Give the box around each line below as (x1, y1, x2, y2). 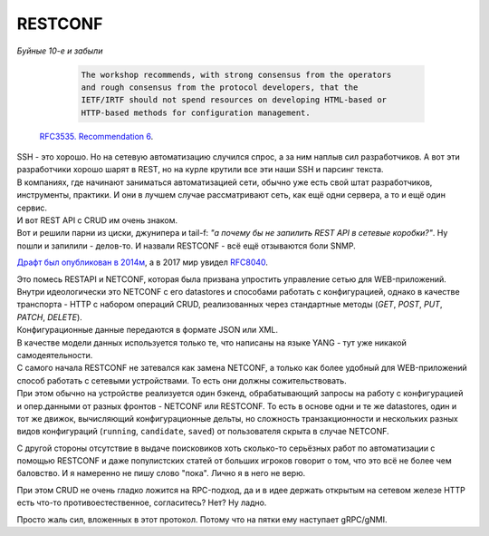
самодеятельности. (16, 349, 93, 360)
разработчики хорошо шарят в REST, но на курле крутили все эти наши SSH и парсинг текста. (16, 164, 384, 175)
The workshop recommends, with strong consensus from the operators (81, 69, 392, 80)
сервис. (16, 202, 47, 213)
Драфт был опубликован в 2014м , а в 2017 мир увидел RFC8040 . (16, 257, 269, 268)
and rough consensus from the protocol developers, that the (81, 82, 359, 93)
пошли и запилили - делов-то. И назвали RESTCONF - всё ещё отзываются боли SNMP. (16, 240, 357, 251)
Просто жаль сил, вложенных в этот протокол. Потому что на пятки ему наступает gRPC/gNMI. (16, 513, 388, 525)
